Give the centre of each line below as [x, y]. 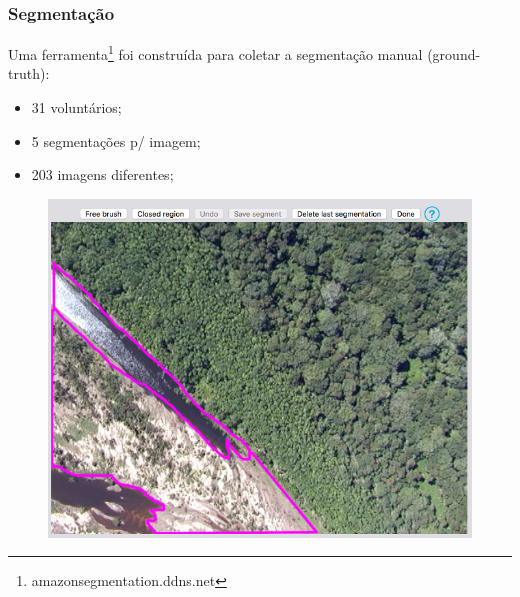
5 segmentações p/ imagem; [116, 140]
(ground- [454, 53]
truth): [29, 73]
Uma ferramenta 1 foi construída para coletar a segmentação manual [215, 52]
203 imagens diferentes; [102, 174]
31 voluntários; [76, 107]
